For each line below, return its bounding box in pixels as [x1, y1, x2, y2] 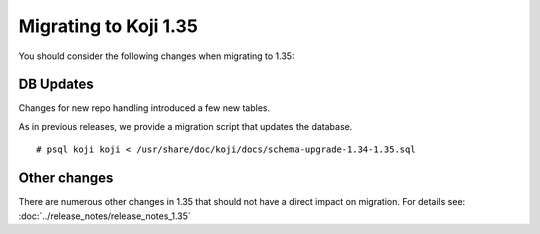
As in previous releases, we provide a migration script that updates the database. [18, 120, 353, 132]
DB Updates [18, 76, 94, 93]
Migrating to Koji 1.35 [18, 15, 199, 37]
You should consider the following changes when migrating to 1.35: [18, 50, 295, 62]
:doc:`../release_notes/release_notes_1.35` [18, 210, 192, 222]
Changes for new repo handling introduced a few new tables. [18, 102, 271, 114]
